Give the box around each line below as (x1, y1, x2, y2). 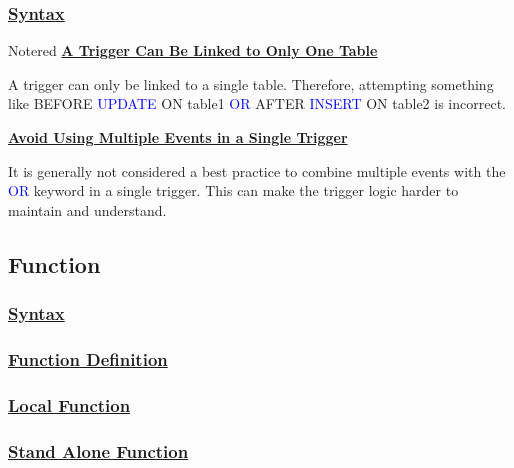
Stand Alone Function (8, 438, 189, 463)
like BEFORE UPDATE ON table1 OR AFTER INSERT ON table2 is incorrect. (8, 93, 506, 114)
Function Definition (8, 346, 168, 371)
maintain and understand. (8, 199, 167, 220)
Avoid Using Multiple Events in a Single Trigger (8, 127, 348, 147)
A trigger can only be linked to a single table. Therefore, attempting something (8, 73, 494, 94)
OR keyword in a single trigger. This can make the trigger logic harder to (8, 180, 459, 201)
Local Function (8, 392, 131, 417)
